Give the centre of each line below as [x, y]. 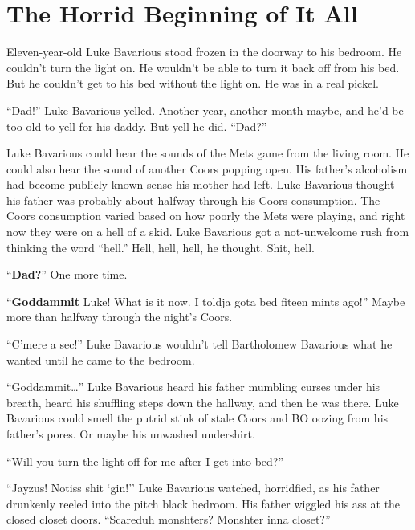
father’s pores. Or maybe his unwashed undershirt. [131, 434]
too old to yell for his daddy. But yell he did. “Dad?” [137, 126]
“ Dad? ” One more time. [67, 274]
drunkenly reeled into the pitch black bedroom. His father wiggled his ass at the [203, 503]
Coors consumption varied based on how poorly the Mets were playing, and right [206, 216]
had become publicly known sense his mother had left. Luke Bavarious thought [201, 184]
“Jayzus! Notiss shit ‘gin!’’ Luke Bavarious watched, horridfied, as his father [193, 488]
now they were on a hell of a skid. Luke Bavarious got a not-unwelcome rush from [208, 232]
